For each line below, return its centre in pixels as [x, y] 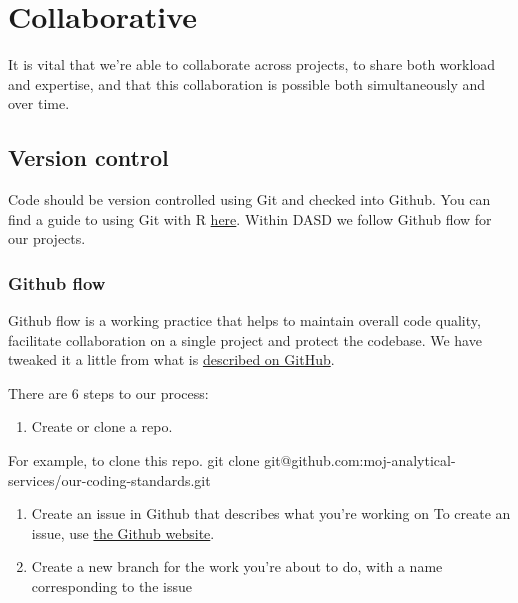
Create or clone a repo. [102, 426]
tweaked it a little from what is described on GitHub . [171, 359]
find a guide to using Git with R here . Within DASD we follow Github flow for [250, 218]
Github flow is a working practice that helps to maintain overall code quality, [244, 320]
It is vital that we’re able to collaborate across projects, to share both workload [252, 64]
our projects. [47, 238]
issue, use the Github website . [123, 532]
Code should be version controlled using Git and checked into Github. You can [249, 199]
